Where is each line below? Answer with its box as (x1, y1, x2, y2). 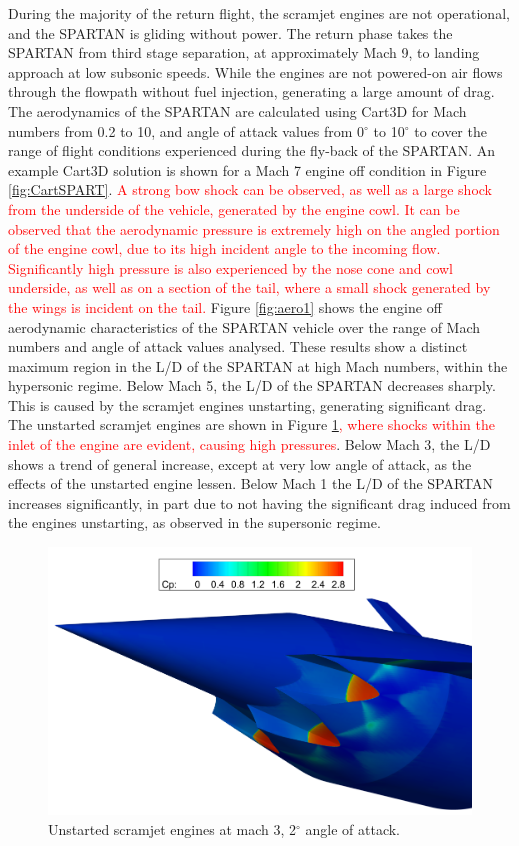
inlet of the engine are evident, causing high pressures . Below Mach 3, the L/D (8, 434, 491, 455)
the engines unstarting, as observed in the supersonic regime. (8, 512, 381, 533)
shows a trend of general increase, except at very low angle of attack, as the (8, 453, 472, 474)
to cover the (414, 120, 487, 141)
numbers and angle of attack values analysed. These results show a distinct (8, 336, 468, 357)
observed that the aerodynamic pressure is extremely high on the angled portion (8, 218, 500, 239)
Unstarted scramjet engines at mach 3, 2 (48, 819, 296, 839)
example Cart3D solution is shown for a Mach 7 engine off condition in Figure (8, 159, 487, 180)
